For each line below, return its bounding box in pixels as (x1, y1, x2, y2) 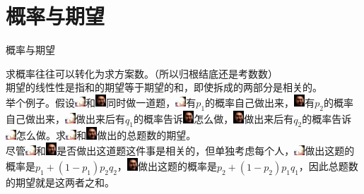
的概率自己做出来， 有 (205, 95, 315, 110)
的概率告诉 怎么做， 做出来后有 (134, 111, 294, 126)
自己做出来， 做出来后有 (6, 111, 126, 126)
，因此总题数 (298, 159, 358, 174)
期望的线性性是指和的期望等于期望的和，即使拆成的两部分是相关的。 (6, 80, 322, 95)
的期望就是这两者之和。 (6, 174, 115, 189)
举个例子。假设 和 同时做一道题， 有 (6, 95, 196, 110)
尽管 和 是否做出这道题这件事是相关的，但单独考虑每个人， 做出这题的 (6, 143, 355, 158)
